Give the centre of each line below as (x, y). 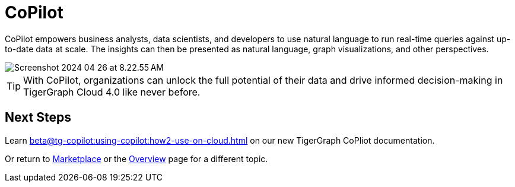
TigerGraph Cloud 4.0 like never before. (112, 92)
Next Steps (38, 118)
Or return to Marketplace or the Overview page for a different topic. (136, 159)
